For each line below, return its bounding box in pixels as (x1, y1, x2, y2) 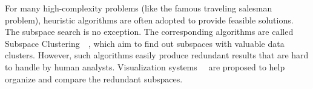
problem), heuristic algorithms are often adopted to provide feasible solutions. (5, 13, 294, 26)
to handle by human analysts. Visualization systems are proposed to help (5, 60, 285, 73)
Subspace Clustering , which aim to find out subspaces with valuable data (5, 37, 285, 49)
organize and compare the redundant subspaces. (5, 72, 183, 85)
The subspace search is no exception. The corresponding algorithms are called (5, 25, 294, 38)
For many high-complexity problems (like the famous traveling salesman (5, 2, 272, 14)
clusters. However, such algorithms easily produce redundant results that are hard (5, 49, 309, 61)
